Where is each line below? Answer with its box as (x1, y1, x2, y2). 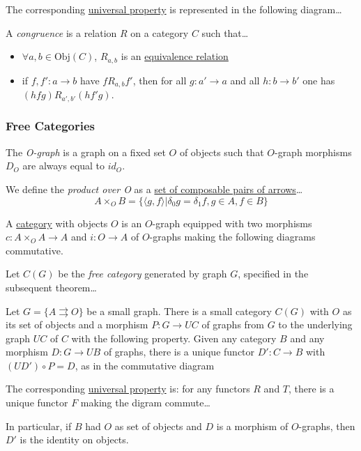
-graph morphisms (274, 144, 352, 159)
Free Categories (6, 117, 95, 135)
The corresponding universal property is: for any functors (6, 381, 250, 396)
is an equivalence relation (121, 49, 229, 63)
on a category (130, 25, 189, 40)
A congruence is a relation (6, 25, 117, 40)
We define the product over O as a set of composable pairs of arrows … (6, 181, 303, 196)
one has (302, 72, 335, 87)
